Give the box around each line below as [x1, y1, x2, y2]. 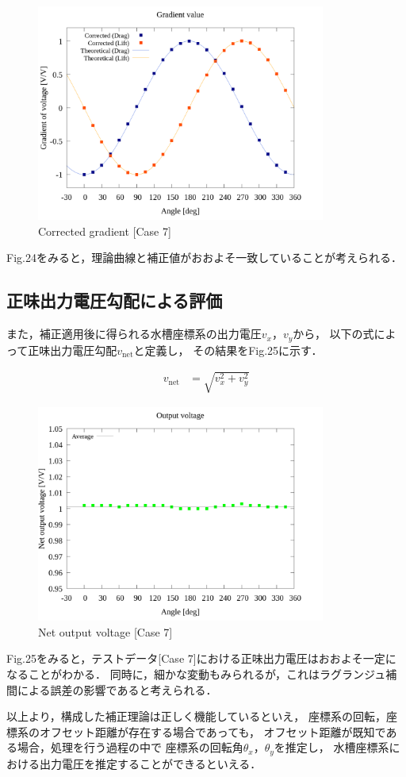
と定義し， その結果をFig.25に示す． [133, 341, 323, 358]
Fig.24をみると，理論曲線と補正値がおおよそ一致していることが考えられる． [6, 249, 402, 266]
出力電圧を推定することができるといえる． [39, 755, 262, 771]
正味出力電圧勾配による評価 [6, 288, 223, 313]
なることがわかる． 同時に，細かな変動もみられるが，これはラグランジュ [6, 665, 386, 682]
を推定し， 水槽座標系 [274, 739, 389, 756]
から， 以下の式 [293, 325, 374, 342]
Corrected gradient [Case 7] [38, 222, 171, 239]
